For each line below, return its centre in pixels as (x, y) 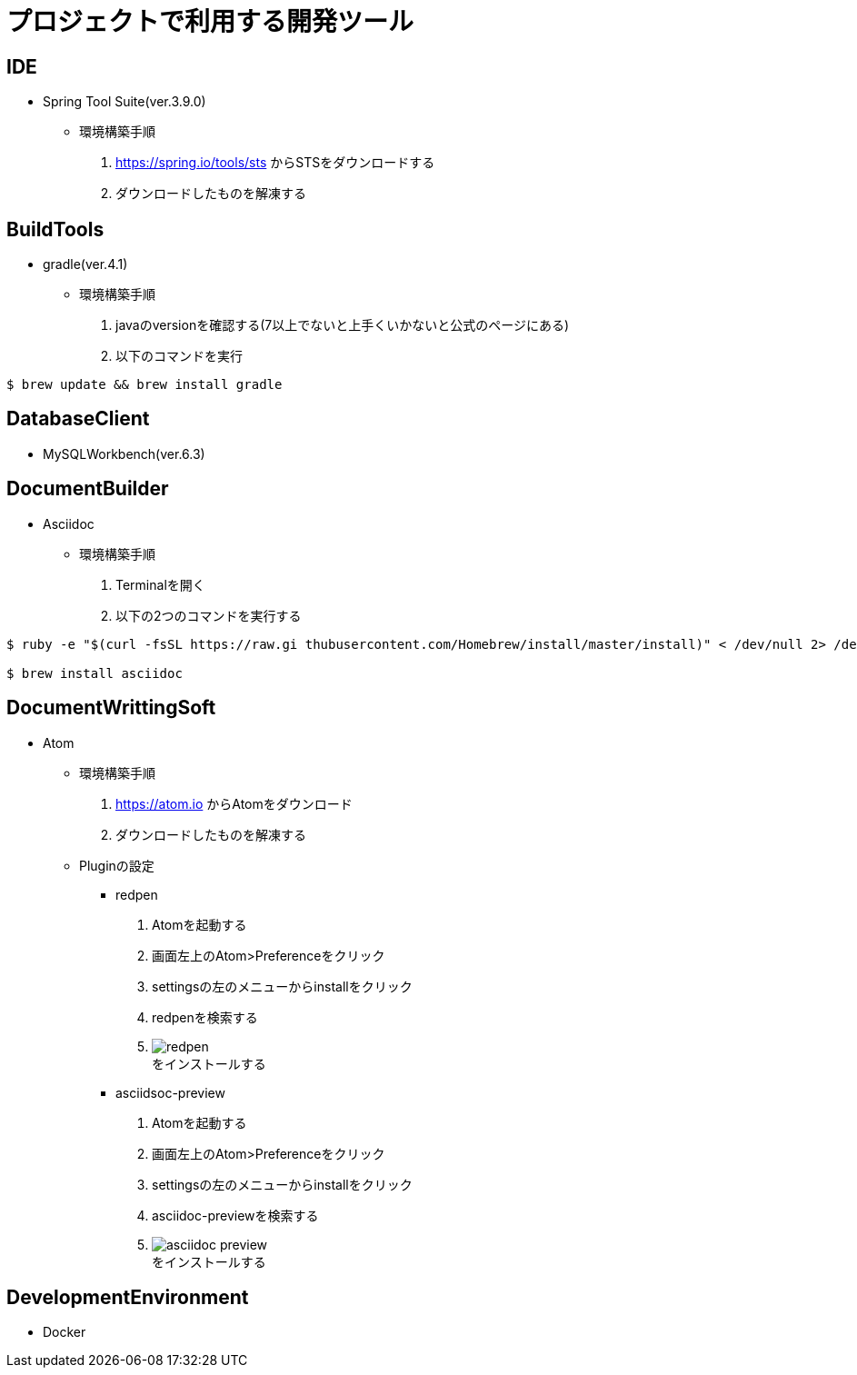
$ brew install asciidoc (95, 673)
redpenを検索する (205, 1017)
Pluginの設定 (117, 865)
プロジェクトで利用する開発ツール (210, 22)
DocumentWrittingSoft (111, 708)
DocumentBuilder (88, 489)
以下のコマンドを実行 (179, 356)
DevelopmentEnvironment (128, 1297)
